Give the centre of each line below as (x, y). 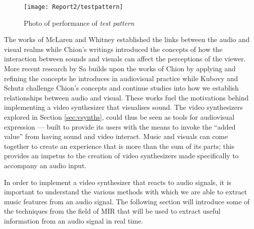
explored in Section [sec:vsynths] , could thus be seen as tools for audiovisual (119, 117)
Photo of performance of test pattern (79, 23)
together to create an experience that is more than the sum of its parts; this (119, 146)
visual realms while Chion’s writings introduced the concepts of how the (113, 49)
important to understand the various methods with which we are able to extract (126, 192)
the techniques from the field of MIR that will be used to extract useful (112, 211)
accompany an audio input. (45, 165)
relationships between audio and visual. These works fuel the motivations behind (127, 97)
